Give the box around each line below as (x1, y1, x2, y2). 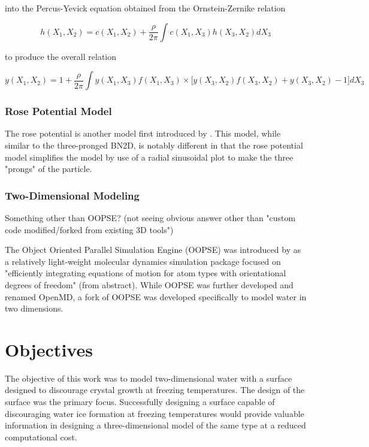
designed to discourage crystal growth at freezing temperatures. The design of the (5, 383, 305, 396)
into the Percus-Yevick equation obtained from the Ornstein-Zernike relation (5, 2, 286, 14)
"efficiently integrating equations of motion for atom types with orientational (5, 267, 286, 279)
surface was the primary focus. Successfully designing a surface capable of (5, 395, 275, 408)
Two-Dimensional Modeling (5, 188, 140, 203)
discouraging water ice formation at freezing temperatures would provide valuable (5, 407, 304, 419)
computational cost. (5, 430, 77, 443)
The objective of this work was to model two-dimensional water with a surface (5, 372, 292, 384)
